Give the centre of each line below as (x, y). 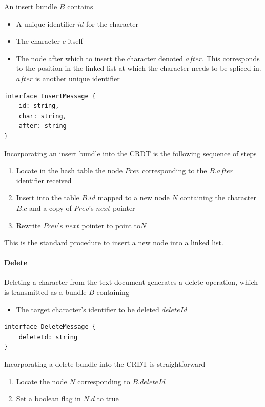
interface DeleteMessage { (50, 327)
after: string (43, 126)
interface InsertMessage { (50, 96)
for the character (113, 23)
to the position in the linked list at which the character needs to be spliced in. (139, 68)
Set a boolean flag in (48, 399)
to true (108, 399)
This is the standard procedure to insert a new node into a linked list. (114, 242)
